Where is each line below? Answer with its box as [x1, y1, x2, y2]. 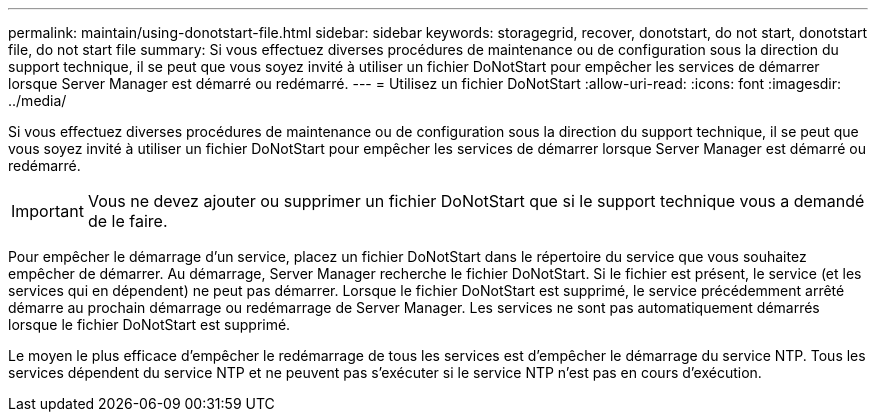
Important [11, 201, 84, 221]
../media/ [8, 92, 67, 109]
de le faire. [87, 211, 168, 231]
